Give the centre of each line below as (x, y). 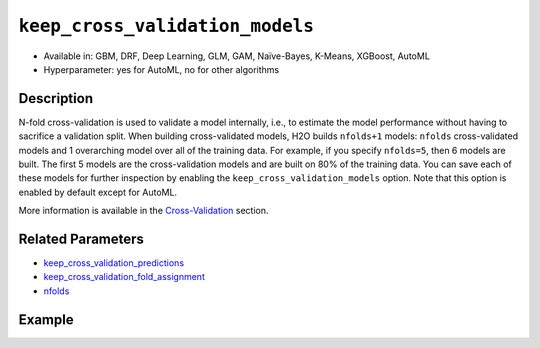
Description (56, 98)
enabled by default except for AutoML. (98, 192)
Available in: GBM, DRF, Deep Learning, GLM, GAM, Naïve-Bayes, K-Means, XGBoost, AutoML (236, 56)
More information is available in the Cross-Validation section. (143, 211)
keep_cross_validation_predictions (114, 263)
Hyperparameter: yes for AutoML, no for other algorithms (161, 69)
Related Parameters (81, 239)
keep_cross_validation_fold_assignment (124, 277)
